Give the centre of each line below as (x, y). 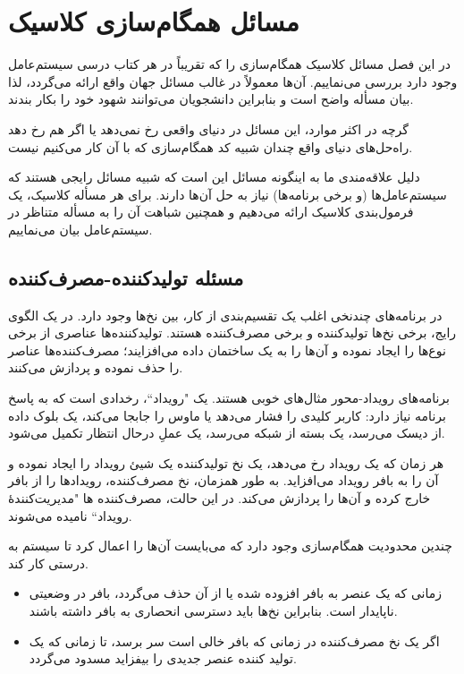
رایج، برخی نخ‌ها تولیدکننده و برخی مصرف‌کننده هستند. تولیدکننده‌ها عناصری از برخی (232, 333)
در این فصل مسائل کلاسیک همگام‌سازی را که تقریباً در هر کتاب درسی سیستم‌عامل (230, 64)
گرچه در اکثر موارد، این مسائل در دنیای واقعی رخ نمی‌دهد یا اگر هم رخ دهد (208, 128)
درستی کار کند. (48, 563)
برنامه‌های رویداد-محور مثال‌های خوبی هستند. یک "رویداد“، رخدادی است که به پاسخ (229, 398)
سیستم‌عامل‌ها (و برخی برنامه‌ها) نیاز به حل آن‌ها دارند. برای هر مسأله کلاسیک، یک (228, 194)
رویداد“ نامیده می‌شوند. (70, 515)
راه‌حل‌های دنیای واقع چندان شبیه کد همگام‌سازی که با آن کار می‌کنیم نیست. (211, 146)
